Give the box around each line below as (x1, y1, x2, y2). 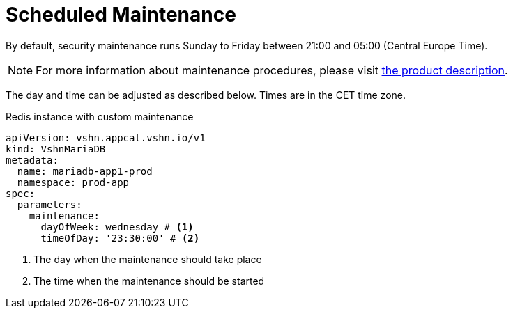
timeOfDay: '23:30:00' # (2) (40, 232, 200, 244)
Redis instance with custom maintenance (6, 110, 194, 123)
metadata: (6, 154, 59, 166)
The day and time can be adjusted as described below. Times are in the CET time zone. (6, 88, 406, 101)
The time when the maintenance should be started (33, 274, 265, 287)
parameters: (17, 198, 82, 210)
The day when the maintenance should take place (33, 253, 262, 265)
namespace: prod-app (17, 176, 130, 188)
